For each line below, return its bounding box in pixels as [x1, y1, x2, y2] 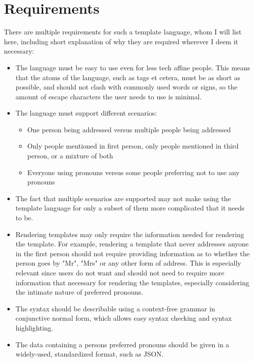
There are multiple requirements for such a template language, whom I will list [4, 27, 242, 37]
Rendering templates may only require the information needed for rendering [15, 229, 244, 239]
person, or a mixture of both [27, 151, 113, 161]
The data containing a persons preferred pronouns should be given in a [15, 339, 229, 349]
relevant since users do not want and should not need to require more [15, 268, 225, 277]
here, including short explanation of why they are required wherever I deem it [4, 36, 238, 46]
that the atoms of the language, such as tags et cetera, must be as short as [15, 72, 240, 82]
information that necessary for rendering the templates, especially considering [15, 277, 250, 287]
